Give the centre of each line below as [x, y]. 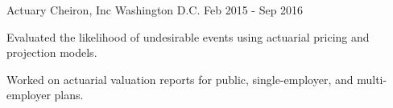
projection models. [52, 52]
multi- [372, 79]
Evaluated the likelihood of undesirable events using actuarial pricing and [188, 36]
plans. [69, 95]
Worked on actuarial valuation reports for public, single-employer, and [180, 79]
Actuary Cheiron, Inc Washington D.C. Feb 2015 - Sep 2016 [155, 10]
